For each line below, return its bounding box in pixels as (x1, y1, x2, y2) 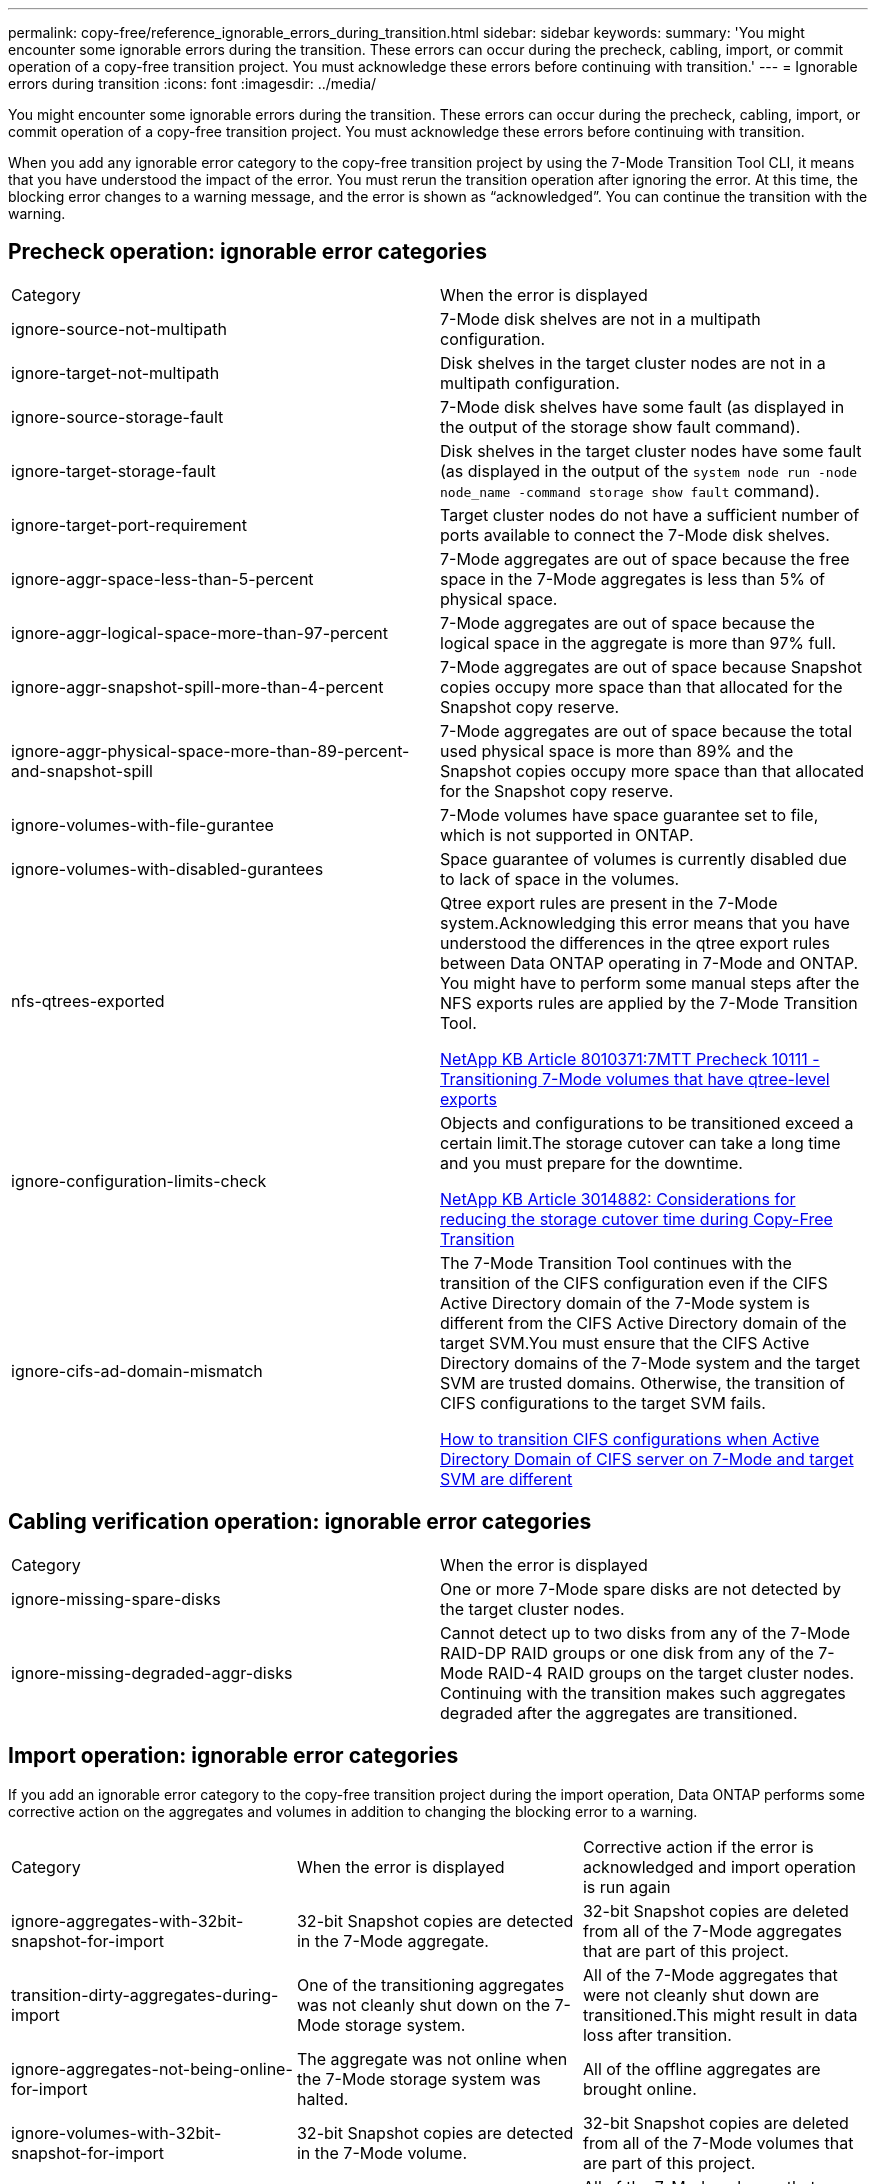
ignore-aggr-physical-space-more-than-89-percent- (11, 740, 410, 761)
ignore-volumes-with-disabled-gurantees (11, 858, 324, 879)
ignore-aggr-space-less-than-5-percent (11, 568, 314, 589)
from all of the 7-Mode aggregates (582, 1920, 842, 1941)
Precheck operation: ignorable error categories (8, 239, 487, 265)
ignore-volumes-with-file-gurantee (11, 814, 274, 835)
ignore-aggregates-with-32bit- (11, 1910, 244, 1931)
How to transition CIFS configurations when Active (440, 1428, 820, 1449)
